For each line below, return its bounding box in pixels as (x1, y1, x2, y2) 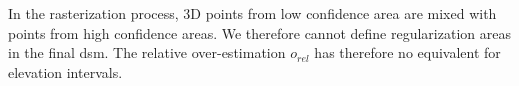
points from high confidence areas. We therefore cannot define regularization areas (8, 22, 511, 43)
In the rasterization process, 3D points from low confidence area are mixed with (8, 3, 497, 23)
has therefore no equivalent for (314, 42, 501, 63)
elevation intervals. (8, 61, 123, 82)
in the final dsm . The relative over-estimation (8, 42, 286, 63)
